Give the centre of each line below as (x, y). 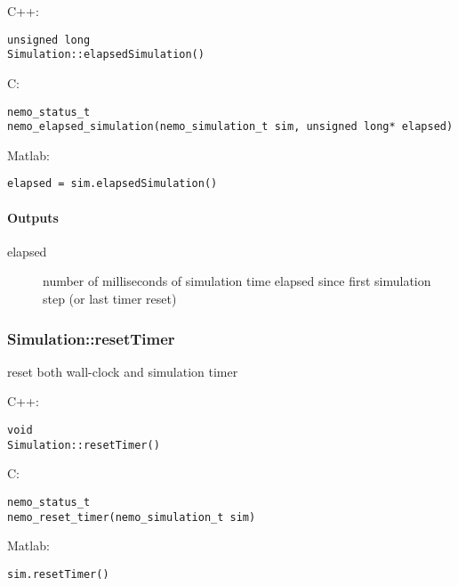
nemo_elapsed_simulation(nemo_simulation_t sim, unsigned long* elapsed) (230, 127)
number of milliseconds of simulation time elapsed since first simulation (237, 281)
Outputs (33, 217)
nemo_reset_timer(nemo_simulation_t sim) (132, 517)
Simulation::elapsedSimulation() (106, 55)
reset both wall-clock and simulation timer (123, 371)
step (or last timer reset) (110, 299)
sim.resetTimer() (58, 574)
